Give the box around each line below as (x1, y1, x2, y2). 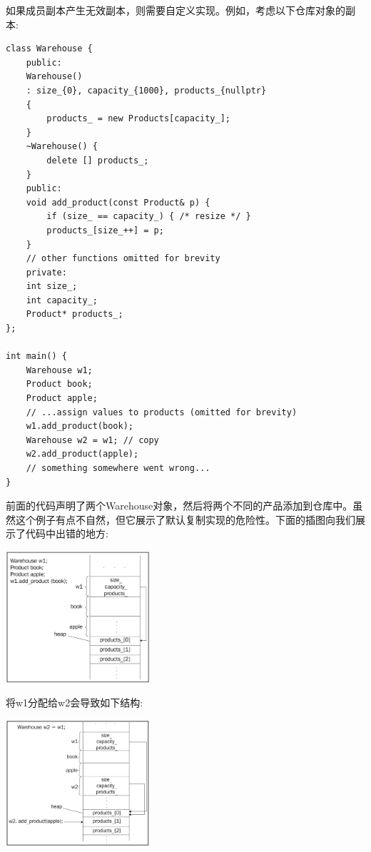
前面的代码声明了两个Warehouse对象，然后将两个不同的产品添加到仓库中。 (6, 498, 353, 513)
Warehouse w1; (26, 365, 93, 375)
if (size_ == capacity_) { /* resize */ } (46, 211, 251, 222)
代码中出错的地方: (25, 526, 108, 541)
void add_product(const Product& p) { (26, 197, 210, 208)
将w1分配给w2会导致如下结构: (6, 695, 143, 710)
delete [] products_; (46, 155, 149, 166)
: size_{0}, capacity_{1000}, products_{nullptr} (26, 85, 267, 96)
